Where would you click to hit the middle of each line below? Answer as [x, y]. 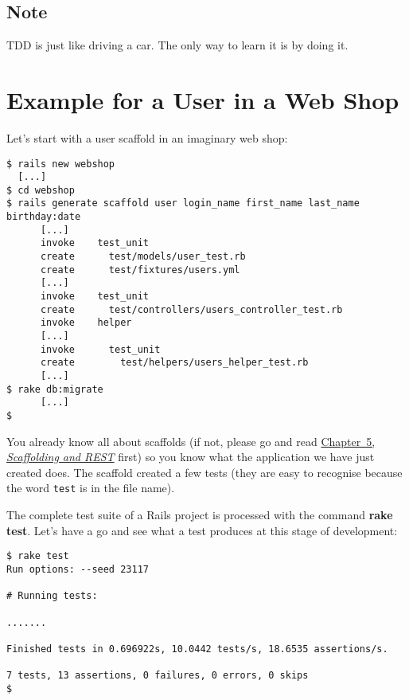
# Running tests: [52, 596]
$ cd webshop [41, 190]
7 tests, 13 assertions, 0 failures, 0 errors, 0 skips [158, 676]
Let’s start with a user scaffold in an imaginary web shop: [147, 137]
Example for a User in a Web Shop [203, 99]
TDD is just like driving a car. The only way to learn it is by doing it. [177, 45]
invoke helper [86, 323]
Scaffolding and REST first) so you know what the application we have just [191, 457]
